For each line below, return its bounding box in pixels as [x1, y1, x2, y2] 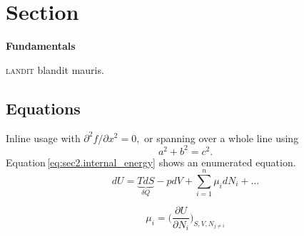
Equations [6, 97, 81, 119]
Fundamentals [6, 38, 76, 53]
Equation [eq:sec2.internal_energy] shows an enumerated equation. [6, 154, 296, 169]
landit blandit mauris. [6, 62, 104, 77]
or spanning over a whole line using [144, 130, 299, 145]
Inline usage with [6, 130, 81, 145]
